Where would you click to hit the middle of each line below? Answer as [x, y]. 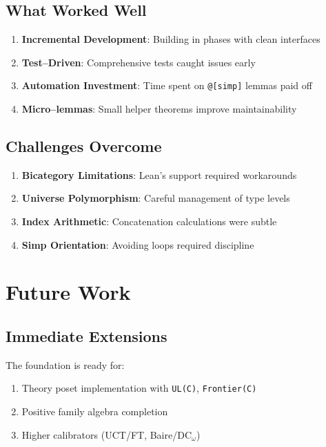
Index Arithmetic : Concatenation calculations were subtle [149, 221]
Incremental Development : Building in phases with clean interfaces [171, 39]
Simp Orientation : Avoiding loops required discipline [138, 244]
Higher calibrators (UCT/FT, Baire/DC [106, 434]
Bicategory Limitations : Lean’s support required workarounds [159, 174]
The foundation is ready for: [65, 364]
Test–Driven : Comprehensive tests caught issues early [139, 62]
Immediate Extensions [86, 335]
